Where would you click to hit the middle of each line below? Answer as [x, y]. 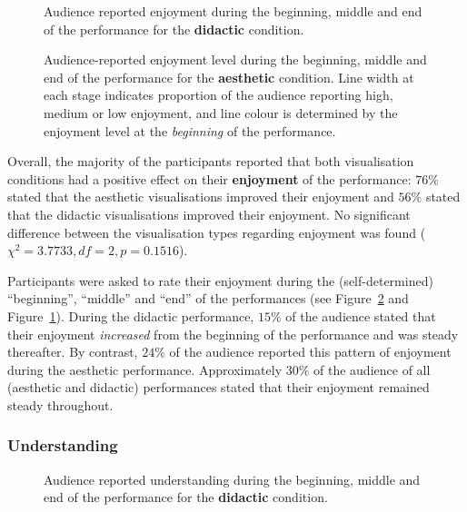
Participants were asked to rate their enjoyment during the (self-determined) [220, 280]
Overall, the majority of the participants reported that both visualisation [211, 161]
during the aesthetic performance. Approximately [145, 369]
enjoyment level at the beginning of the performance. [190, 130]
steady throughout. [60, 404]
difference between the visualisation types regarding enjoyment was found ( [217, 232]
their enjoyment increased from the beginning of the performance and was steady [233, 334]
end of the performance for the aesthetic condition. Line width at [229, 77]
